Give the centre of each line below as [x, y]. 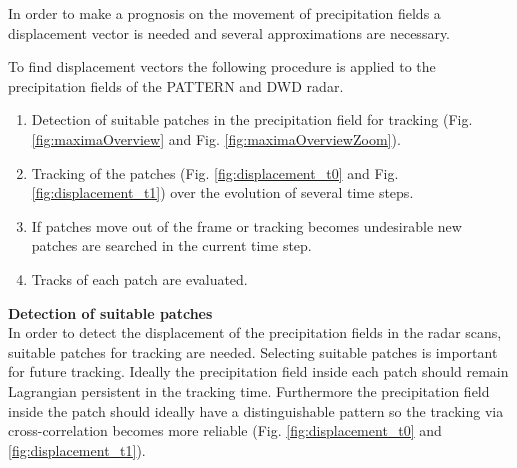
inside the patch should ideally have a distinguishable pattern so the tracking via [256, 410]
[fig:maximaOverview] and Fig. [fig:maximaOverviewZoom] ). [216, 138]
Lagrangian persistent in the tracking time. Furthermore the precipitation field [249, 390]
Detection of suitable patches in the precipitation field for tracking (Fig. [252, 119]
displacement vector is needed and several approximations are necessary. [229, 32]
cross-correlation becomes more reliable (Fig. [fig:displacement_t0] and [225, 430]
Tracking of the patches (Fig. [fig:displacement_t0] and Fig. [215, 172]
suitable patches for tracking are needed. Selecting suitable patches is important [253, 351]
